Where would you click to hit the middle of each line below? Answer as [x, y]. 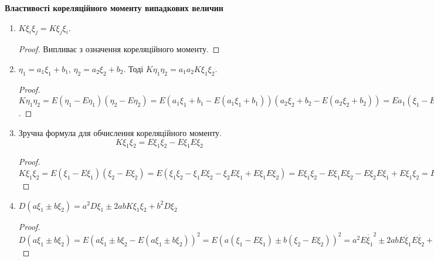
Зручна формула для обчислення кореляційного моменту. [120, 132]
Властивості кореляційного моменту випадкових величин [114, 8]
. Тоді [133, 68]
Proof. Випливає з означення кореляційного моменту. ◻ [119, 49]
